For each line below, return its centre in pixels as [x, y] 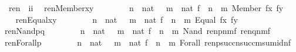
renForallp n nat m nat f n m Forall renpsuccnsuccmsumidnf [147, 42]
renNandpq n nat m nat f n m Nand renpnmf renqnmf [137, 31]
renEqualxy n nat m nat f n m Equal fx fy [127, 19]
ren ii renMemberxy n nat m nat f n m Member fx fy [146, 8]
